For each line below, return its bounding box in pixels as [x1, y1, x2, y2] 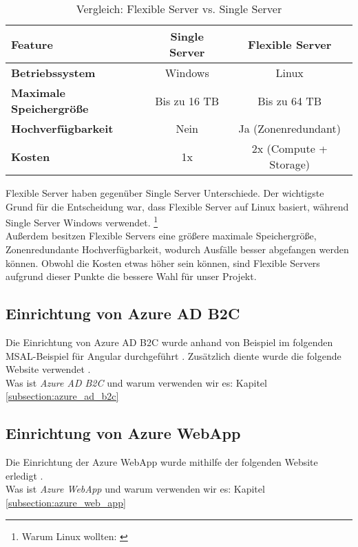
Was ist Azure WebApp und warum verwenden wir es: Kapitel [6, 482, 265, 496]
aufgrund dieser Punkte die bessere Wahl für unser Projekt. [6, 269, 257, 283]
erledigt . [6, 468, 43, 482]
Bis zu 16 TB [155, 92, 220, 109]
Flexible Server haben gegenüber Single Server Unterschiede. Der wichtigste [6, 186, 324, 200]
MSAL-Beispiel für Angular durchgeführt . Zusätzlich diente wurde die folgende [6, 348, 341, 363]
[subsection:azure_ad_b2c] [6, 389, 119, 403]
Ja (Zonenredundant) [238, 120, 341, 136]
